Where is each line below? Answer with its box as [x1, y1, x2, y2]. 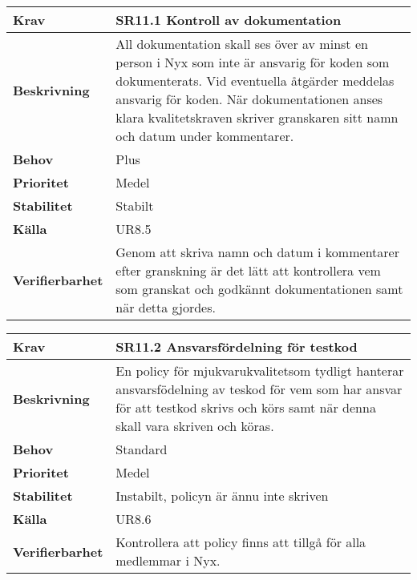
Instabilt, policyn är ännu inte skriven [115, 486, 329, 505]
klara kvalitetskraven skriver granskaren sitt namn [115, 108, 399, 127]
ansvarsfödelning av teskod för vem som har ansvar [115, 380, 403, 398]
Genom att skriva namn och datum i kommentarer [115, 243, 399, 261]
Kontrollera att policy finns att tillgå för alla [115, 533, 366, 551]
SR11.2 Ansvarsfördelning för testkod [115, 337, 358, 356]
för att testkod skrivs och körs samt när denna [115, 398, 376, 417]
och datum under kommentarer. [115, 127, 294, 145]
